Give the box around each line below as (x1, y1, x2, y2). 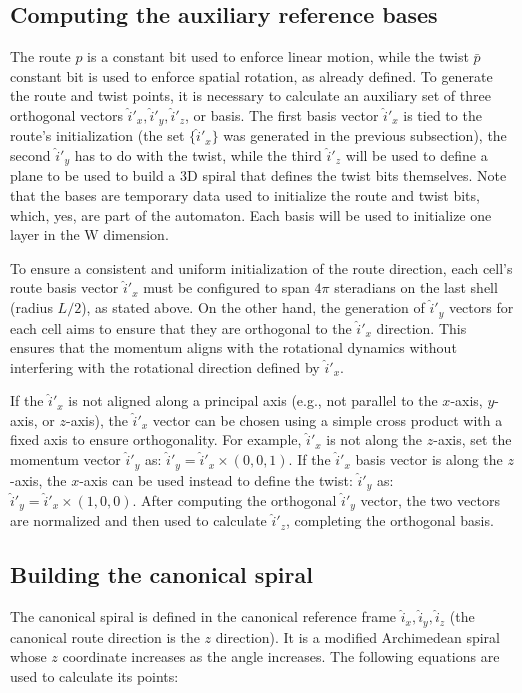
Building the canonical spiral (10, 559, 313, 590)
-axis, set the (433, 429, 512, 450)
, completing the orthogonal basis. (286, 510, 494, 531)
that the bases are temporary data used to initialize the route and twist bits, (10, 185, 480, 206)
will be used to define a (345, 145, 488, 166)
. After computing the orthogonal (132, 489, 337, 510)
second (10, 145, 51, 166)
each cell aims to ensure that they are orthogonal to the (10, 317, 352, 338)
